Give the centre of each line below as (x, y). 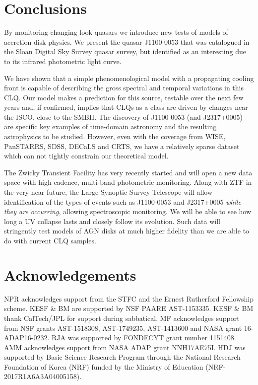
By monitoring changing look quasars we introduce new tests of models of (116, 32)
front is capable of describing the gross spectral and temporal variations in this (124, 88)
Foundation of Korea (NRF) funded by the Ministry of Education (104, 366)
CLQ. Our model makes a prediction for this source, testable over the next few (124, 97)
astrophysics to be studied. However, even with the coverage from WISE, (115, 136)
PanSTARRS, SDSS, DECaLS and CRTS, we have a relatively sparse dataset (122, 146)
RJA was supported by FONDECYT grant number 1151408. (144, 338)
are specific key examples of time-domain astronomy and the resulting (110, 126)
